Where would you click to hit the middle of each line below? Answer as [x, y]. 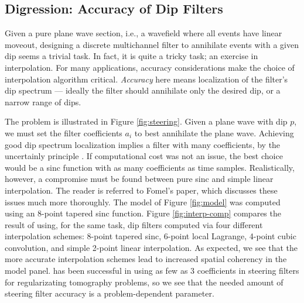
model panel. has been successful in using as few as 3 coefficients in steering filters [152, 271]
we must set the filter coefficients [64, 132]
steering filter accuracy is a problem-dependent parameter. [110, 293]
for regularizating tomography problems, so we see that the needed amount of [144, 282]
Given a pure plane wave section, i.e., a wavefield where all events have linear [144, 33]
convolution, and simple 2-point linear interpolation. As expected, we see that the [151, 247]
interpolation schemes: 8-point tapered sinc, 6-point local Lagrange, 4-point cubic [151, 236]
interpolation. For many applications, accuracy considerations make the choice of [150, 67]
